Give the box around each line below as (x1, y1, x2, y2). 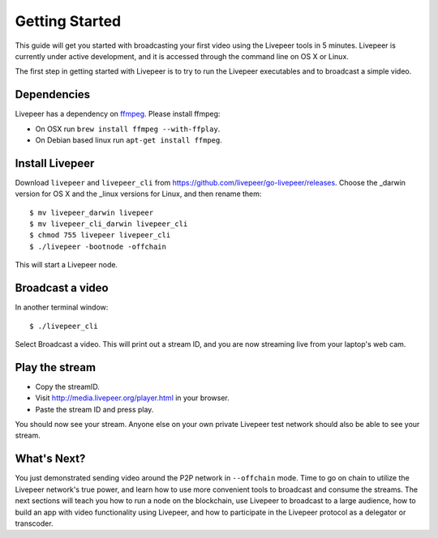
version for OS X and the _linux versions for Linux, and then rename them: (15, 189, 262, 199)
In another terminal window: (15, 302, 109, 312)
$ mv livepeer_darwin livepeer (29, 207, 154, 217)
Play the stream (15, 361, 97, 374)
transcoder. (15, 519, 54, 528)
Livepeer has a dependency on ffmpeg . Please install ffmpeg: (15, 109, 221, 119)
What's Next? (15, 452, 86, 466)
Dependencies (15, 88, 91, 101)
